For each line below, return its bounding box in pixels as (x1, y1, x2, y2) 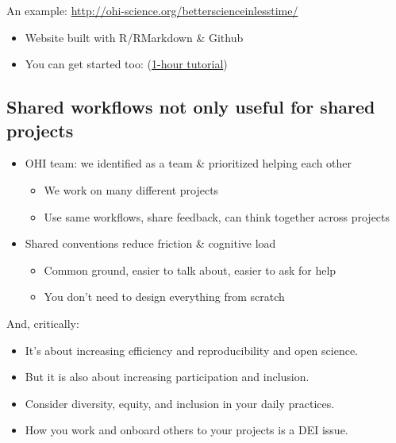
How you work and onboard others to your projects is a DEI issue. (25, 422, 348, 438)
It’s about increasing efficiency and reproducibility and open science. (25, 341, 358, 358)
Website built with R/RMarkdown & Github (25, 29, 244, 45)
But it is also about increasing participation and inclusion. (25, 368, 309, 385)
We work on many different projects (44, 181, 219, 198)
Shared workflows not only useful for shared (6, 94, 375, 119)
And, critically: (6, 314, 79, 331)
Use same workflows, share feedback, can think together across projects (44, 208, 390, 225)
